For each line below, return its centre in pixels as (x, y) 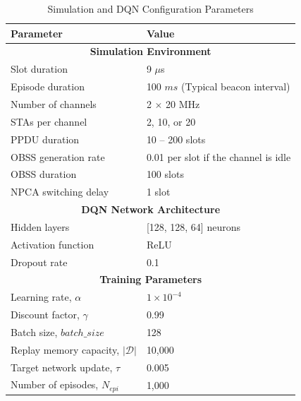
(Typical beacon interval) (236, 86)
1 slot (158, 192)
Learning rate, (41, 297)
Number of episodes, (55, 384)
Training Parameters (151, 279)
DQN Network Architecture (151, 209)
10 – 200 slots (176, 139)
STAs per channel (49, 121)
